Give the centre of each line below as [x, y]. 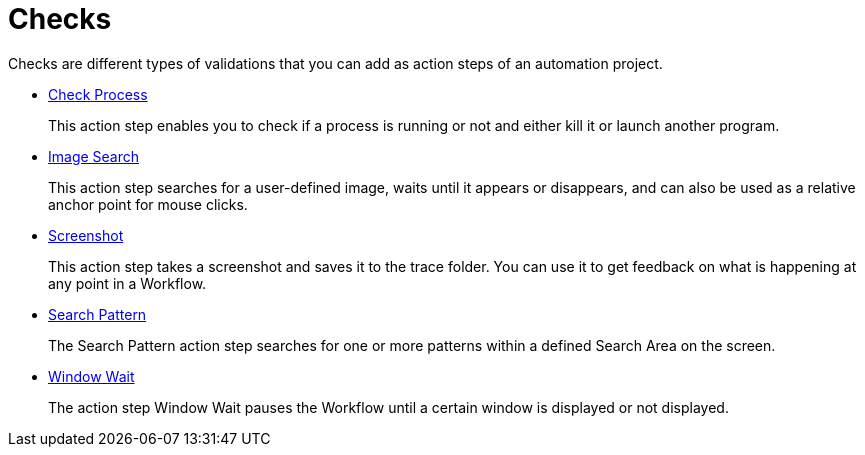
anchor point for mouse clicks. [148, 204]
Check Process [98, 94]
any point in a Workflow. [127, 283]
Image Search [94, 156]
